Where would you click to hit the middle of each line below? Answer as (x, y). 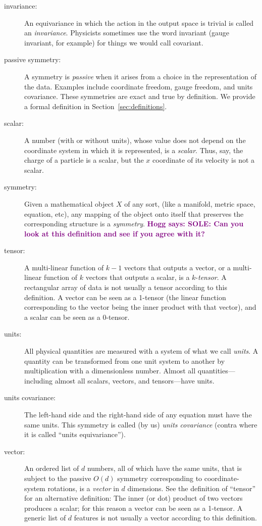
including (39, 380)
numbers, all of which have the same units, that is (164, 468)
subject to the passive (58, 478)
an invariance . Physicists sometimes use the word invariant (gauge (127, 33)
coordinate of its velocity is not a (204, 160)
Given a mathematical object (69, 203)
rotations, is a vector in (83, 488)
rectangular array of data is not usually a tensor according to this (126, 287)
